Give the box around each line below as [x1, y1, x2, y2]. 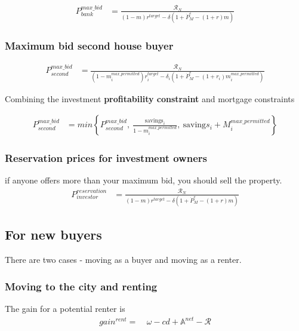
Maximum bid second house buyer [5, 38, 174, 53]
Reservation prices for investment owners [5, 151, 207, 166]
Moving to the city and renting [5, 278, 158, 293]
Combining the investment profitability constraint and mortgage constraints [5, 92, 295, 105]
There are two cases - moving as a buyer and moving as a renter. [5, 253, 242, 266]
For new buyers [5, 225, 102, 244]
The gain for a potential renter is [5, 302, 125, 315]
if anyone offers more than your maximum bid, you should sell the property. [5, 174, 282, 186]
